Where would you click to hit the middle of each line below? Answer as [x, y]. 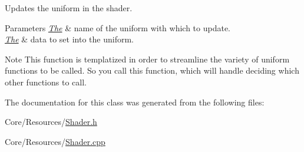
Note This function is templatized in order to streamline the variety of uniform [147, 59]
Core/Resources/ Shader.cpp [55, 141]
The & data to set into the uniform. [69, 39]
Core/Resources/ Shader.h [51, 122]
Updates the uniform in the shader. [69, 8]
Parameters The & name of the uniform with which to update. [118, 27]
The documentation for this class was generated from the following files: [135, 102]
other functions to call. [46, 82]
